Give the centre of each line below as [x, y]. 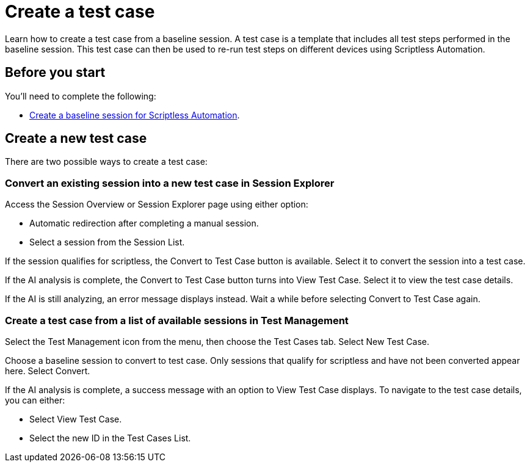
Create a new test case [76, 139]
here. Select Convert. [48, 371]
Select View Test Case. [76, 419]
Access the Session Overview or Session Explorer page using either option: [157, 205]
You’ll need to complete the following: [81, 96]
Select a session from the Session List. [107, 242]
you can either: [35, 400]
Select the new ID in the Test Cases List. [110, 438]
